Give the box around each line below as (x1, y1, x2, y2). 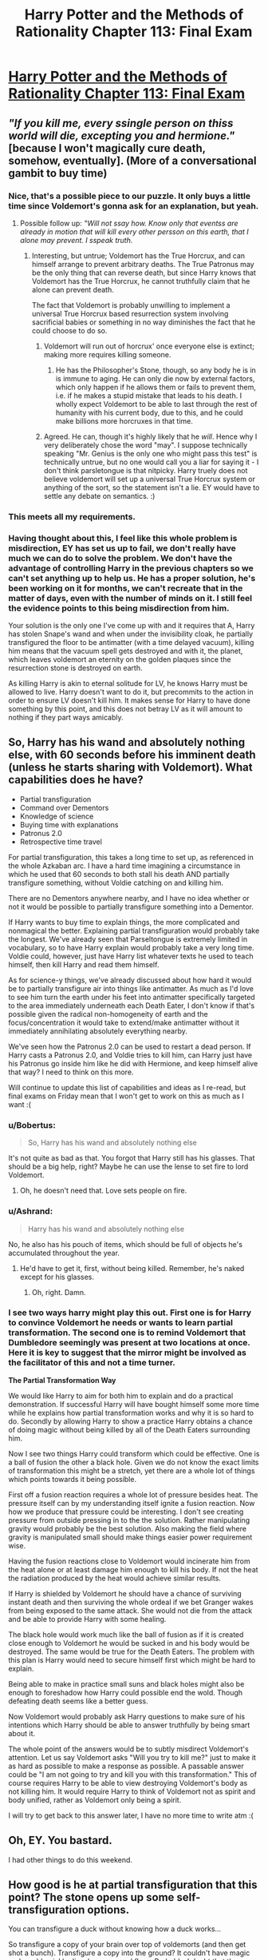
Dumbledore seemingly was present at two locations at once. (8, 1337, 250, 1348)
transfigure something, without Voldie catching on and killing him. (8, 878, 224, 887)
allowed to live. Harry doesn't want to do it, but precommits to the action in (8, 687, 254, 697)
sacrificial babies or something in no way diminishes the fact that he (31, 317, 256, 327)
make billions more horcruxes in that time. (55, 416, 194, 425)
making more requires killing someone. (43, 349, 171, 359)
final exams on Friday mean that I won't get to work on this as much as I (8, 1091, 245, 1101)
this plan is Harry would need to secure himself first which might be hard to (8, 1655, 256, 1664)
